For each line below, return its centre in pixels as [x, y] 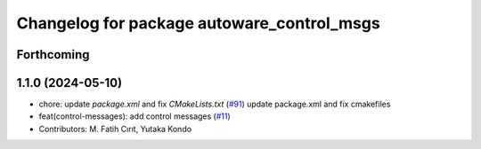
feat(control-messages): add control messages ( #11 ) [135, 116]
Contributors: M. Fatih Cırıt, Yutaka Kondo [115, 129]
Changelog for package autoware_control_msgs [198, 23]
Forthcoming [53, 55]
